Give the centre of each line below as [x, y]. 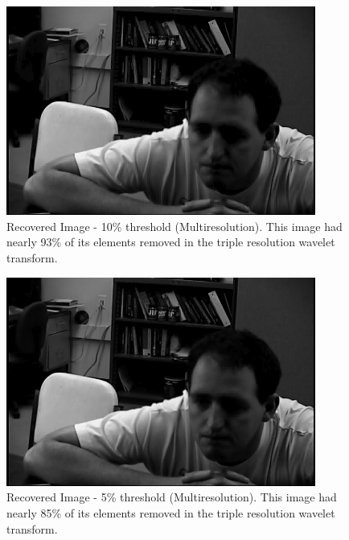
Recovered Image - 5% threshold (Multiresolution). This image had [172, 497]
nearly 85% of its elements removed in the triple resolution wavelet [171, 512]
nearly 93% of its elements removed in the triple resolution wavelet [171, 242]
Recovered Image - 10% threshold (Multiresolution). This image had [174, 226]
